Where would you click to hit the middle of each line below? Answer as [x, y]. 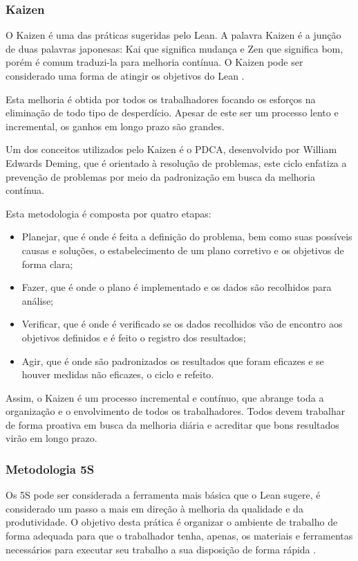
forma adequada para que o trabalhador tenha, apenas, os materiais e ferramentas [179, 536]
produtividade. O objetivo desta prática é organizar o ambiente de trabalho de [172, 522]
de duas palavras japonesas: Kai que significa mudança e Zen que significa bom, [175, 48]
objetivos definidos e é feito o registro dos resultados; [134, 337]
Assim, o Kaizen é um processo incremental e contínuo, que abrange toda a [165, 397]
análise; [37, 300]
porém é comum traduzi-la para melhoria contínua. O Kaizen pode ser [154, 62]
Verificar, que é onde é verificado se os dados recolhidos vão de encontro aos [182, 324]
